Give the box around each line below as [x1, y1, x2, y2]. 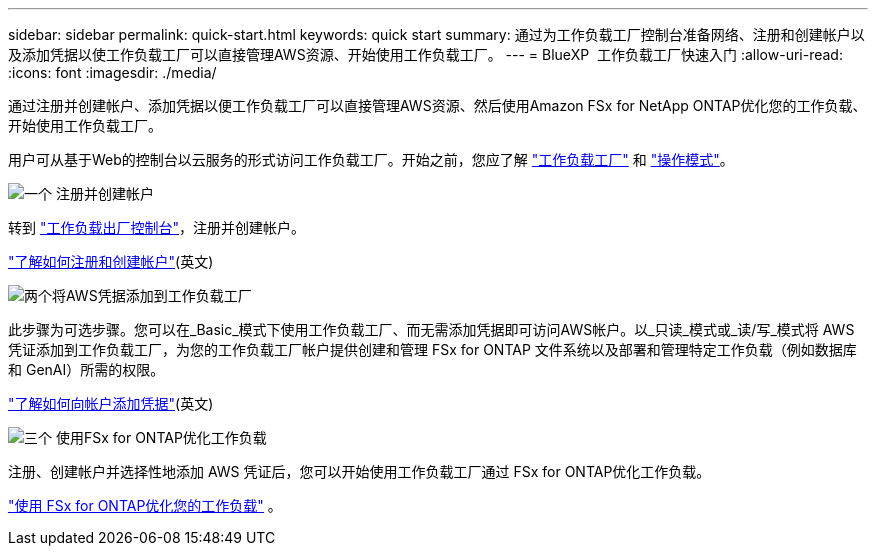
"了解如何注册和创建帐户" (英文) [8, 253, 214, 270]
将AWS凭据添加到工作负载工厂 [52, 287, 252, 304]
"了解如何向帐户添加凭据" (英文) [8, 395, 214, 412]
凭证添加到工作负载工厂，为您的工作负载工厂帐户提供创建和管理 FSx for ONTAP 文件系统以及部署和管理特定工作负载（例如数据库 [8, 341, 857, 358]
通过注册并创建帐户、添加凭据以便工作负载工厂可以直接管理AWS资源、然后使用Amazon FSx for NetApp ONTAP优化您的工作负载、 [8, 97, 867, 114]
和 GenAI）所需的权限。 [8, 361, 165, 378]
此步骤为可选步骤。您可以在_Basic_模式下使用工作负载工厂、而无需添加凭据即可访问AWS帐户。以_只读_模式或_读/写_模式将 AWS [8, 321, 855, 338]
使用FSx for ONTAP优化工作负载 [55, 429, 267, 446]
